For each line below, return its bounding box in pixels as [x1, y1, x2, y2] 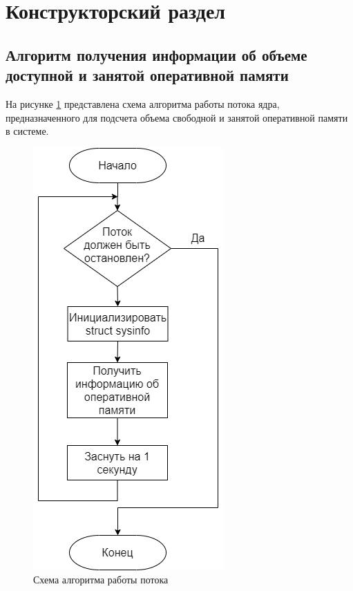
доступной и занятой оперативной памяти [6, 64, 289, 86]
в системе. [6, 124, 49, 138]
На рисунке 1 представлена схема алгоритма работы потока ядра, [6, 96, 280, 111]
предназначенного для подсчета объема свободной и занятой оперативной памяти [6, 110, 348, 124]
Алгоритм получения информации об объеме [6, 44, 307, 65]
